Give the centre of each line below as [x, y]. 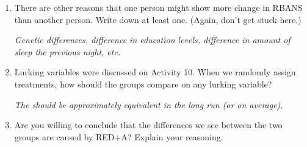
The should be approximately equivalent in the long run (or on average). [149, 104]
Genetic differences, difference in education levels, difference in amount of [152, 40]
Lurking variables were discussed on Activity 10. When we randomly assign [155, 72]
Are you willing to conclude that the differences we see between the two [148, 125]
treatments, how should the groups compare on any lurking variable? [143, 84]
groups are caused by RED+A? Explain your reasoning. [119, 136]
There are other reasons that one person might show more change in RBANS [158, 7]
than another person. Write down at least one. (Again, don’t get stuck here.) [158, 19]
